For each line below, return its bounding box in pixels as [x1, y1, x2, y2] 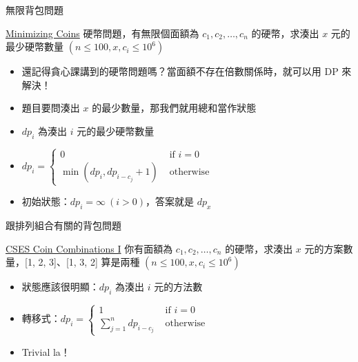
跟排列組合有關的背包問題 [6, 218, 121, 233]
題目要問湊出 [21, 100, 80, 115]
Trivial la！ [21, 344, 70, 359]
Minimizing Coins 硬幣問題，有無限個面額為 [6, 25, 199, 40]
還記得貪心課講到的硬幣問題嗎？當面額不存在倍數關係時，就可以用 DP [21, 64, 339, 78]
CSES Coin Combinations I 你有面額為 [6, 241, 173, 255]
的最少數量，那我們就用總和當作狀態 [92, 100, 257, 115]
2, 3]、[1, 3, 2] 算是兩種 [38, 255, 140, 269]
